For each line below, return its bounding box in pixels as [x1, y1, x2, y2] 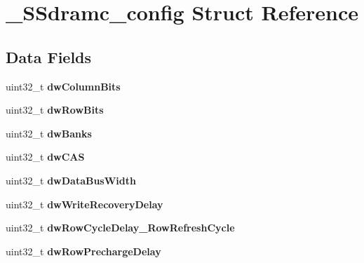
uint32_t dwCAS [6, 149, 85, 164]
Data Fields [6, 46, 92, 67]
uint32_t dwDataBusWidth [6, 173, 136, 187]
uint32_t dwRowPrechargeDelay [6, 243, 161, 258]
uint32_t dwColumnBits [6, 79, 121, 93]
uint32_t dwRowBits [6, 102, 104, 117]
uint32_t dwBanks [6, 126, 92, 140]
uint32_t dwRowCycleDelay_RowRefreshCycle [6, 220, 235, 235]
